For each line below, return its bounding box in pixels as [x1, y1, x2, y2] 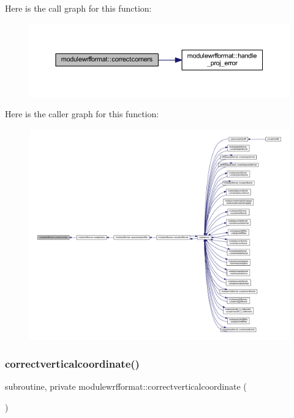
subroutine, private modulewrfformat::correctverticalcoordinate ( [5, 380, 247, 393]
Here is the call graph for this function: [5, 2, 152, 14]
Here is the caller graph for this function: [5, 107, 159, 120]
